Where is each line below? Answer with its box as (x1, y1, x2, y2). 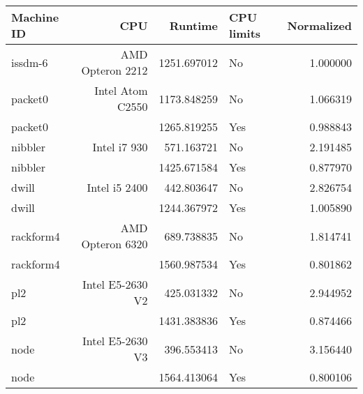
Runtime (169, 17, 218, 33)
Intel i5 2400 (87, 179, 148, 195)
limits (229, 25, 261, 41)
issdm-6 (11, 54, 48, 70)
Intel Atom (94, 82, 148, 98)
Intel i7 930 (92, 139, 148, 155)
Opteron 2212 (81, 62, 148, 78)
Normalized (287, 17, 352, 33)
